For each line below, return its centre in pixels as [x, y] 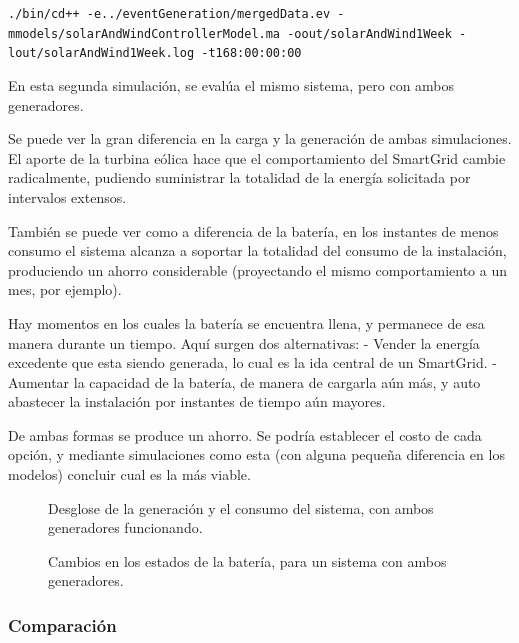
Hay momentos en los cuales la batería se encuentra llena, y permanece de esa [246, 322]
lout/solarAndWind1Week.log [101, 53]
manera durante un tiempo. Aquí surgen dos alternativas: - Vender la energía [244, 342]
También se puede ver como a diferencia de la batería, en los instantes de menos [253, 230]
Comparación [62, 624]
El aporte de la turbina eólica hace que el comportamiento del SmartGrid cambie [257, 157]
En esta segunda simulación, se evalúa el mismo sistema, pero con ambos [231, 84]
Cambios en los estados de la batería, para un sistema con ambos [247, 560]
